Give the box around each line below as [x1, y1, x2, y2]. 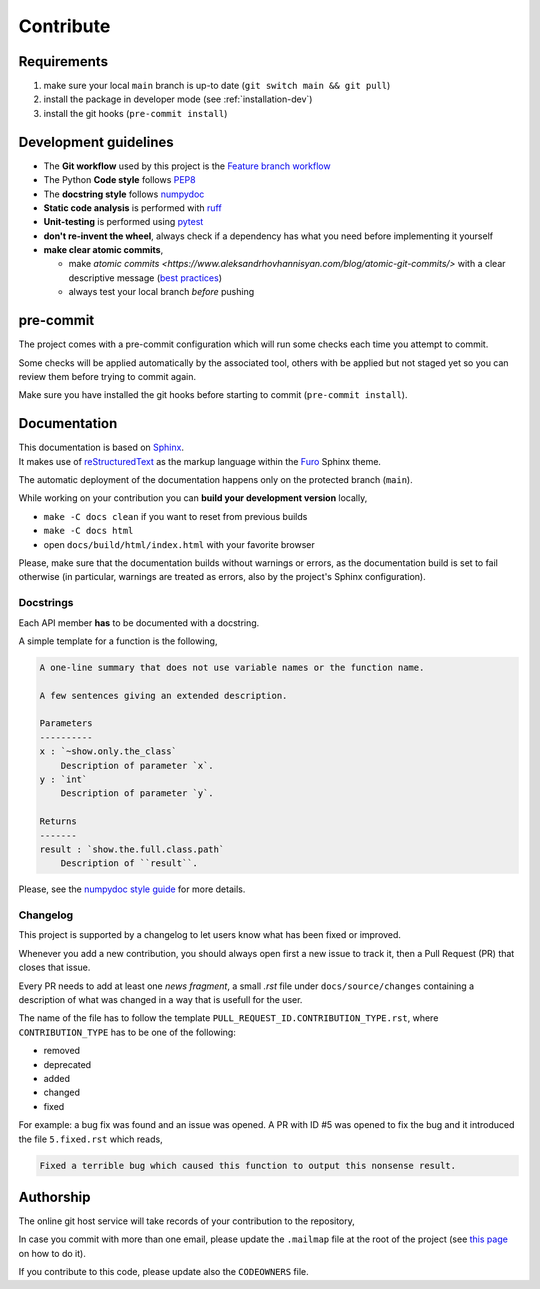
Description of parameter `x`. [60, 760, 214, 771]
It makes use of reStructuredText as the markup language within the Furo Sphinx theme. [18, 455, 382, 467]
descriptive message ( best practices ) [68, 271, 222, 284]
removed [43, 1045, 80, 1057]
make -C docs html [43, 525, 134, 537]
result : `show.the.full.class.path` [39, 843, 225, 855]
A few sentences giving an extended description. [39, 690, 288, 701]
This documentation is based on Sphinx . [18, 441, 185, 454]
